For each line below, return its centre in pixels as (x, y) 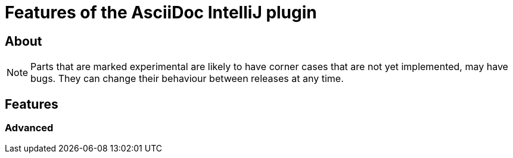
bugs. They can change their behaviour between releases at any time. (187, 79)
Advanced (29, 128)
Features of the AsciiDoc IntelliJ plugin (161, 12)
